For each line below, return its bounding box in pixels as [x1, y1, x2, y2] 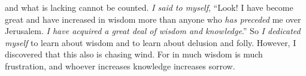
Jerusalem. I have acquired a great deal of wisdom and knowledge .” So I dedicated [5, 25, 301, 37]
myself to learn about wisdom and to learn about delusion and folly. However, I [5, 36, 296, 48]
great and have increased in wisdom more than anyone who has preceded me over [5, 13, 301, 25]
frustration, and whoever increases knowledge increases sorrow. [5, 59, 235, 72]
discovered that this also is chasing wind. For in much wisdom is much [5, 48, 263, 60]
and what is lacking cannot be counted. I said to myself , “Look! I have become [5, 1, 293, 13]
